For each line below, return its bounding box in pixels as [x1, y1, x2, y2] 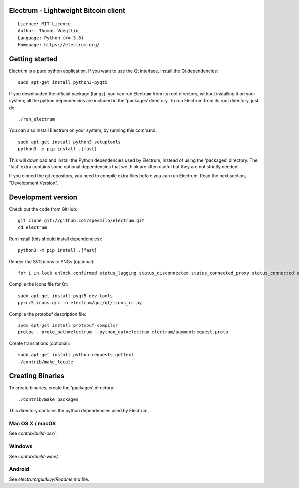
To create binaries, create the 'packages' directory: [9, 385, 115, 391]
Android [9, 466, 29, 473]
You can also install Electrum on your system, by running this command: [9, 127, 157, 133]
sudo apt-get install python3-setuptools [18, 139, 121, 145]
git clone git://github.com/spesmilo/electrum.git [18, 218, 145, 224]
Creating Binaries [9, 372, 65, 380]
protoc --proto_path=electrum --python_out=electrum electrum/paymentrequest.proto [18, 329, 229, 335]
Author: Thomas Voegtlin [18, 28, 79, 34]
